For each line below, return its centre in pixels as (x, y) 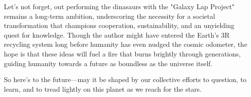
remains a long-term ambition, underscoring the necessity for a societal (110, 16)
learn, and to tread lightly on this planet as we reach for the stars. (103, 89)
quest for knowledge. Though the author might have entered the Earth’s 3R (117, 35)
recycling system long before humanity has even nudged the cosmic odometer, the (126, 44)
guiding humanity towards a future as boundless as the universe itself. (108, 63)
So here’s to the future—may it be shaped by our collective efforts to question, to (125, 79)
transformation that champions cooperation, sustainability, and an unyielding (119, 25)
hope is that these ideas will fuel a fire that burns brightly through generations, (122, 53)
